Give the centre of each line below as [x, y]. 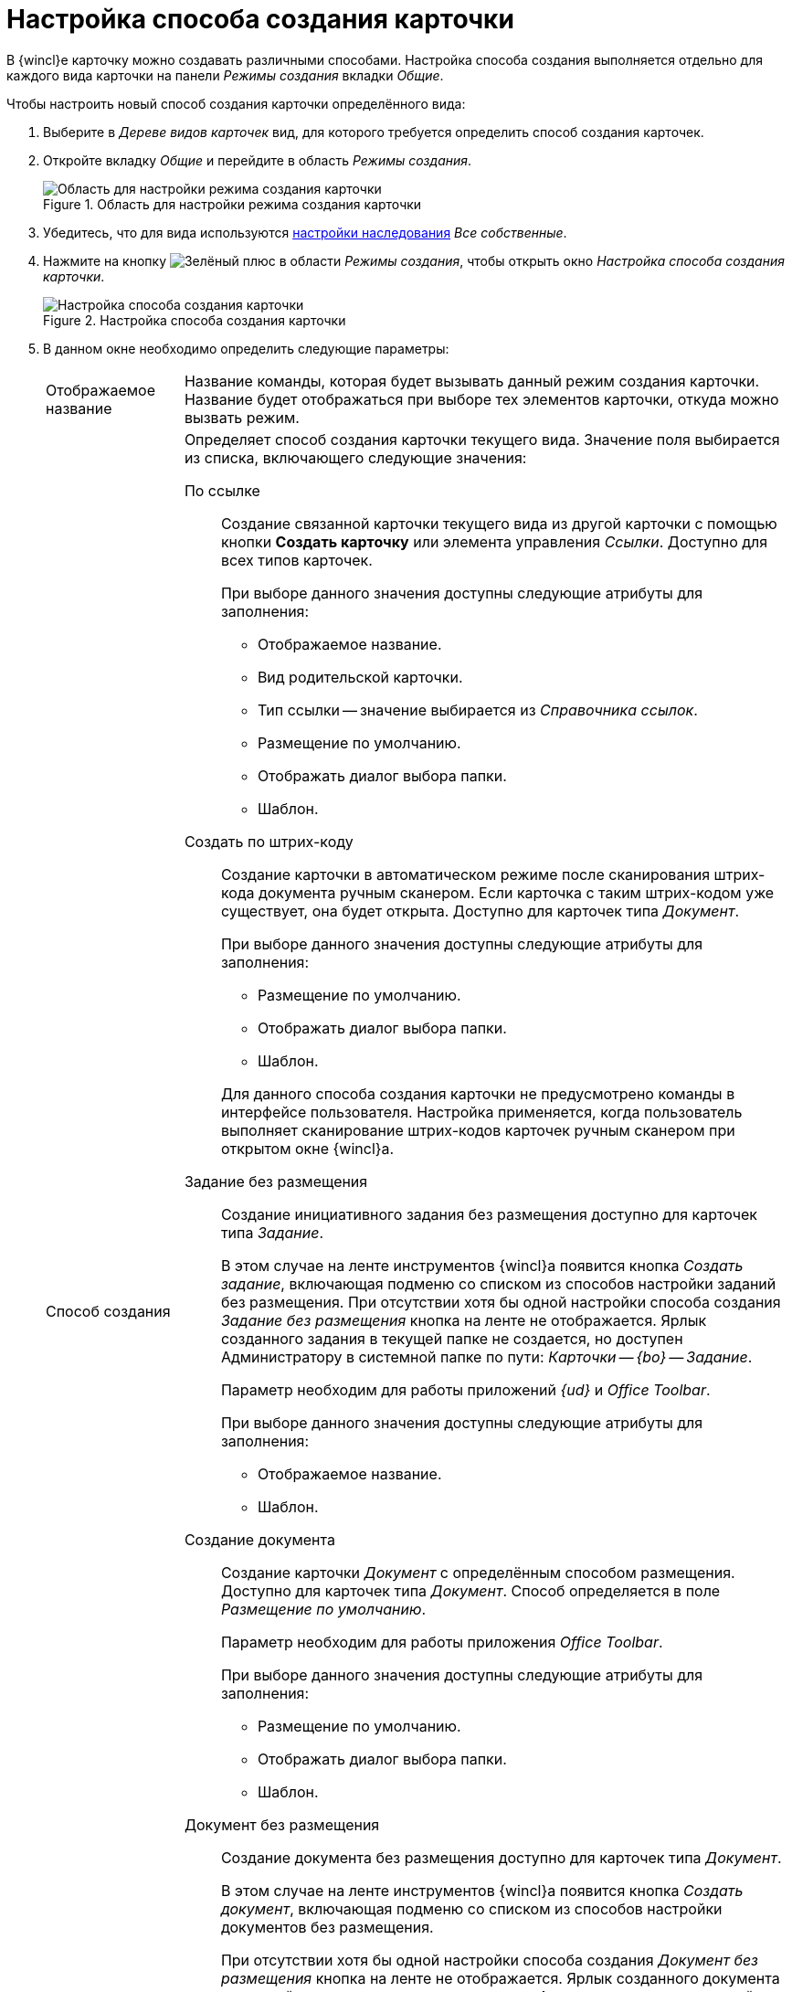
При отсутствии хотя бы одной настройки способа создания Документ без [489, 1960]
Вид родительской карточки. [360, 677]
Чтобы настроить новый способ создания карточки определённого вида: [236, 103]
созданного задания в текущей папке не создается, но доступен [452, 1338]
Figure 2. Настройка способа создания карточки [195, 320]
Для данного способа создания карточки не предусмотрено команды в [478, 1093]
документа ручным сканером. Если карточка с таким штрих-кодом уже [517, 892]
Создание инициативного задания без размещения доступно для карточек [489, 1214]
